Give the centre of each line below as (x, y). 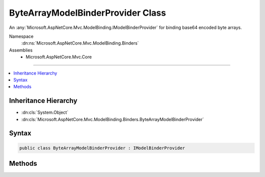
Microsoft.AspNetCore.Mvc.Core (59, 57)
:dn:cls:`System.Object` (45, 112)
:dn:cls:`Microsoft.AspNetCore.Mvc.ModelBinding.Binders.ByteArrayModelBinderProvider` (113, 119)
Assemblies (21, 50)
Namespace (21, 36)
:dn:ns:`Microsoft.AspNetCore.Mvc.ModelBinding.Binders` (80, 43)
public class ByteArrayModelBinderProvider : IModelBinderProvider (102, 148)
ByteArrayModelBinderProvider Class (88, 13)
